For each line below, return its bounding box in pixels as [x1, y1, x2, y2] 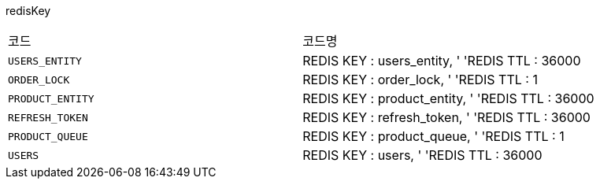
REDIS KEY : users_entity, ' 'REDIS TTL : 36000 [302, 53, 581, 68]
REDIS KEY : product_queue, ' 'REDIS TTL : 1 [302, 128, 565, 144]
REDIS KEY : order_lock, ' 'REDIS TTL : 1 [302, 72, 538, 87]
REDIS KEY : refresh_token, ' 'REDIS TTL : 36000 [302, 109, 591, 125]
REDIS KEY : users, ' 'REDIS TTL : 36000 [302, 147, 543, 163]
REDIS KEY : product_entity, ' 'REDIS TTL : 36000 [302, 91, 594, 106]
